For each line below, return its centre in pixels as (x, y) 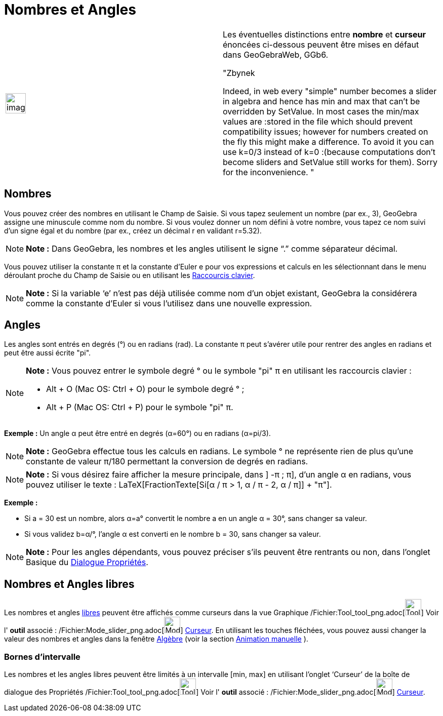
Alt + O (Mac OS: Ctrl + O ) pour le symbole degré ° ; (145, 389)
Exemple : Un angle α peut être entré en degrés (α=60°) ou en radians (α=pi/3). (137, 433)
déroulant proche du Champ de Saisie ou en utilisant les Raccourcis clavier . (130, 275)
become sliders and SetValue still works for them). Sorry (330, 162)
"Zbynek (239, 73)
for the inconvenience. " (269, 172)
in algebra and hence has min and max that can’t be (321, 101)
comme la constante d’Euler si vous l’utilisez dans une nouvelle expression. (169, 303)
